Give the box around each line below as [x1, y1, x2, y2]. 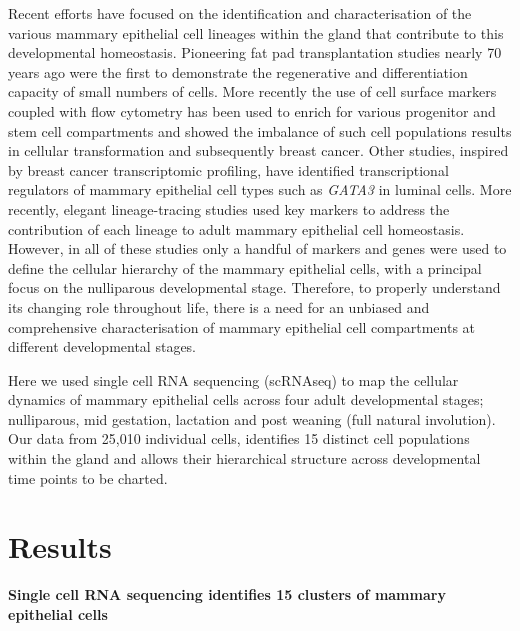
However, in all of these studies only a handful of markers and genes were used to [8, 238, 507, 259]
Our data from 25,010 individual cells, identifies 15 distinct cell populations [8, 428, 470, 449]
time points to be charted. [8, 467, 168, 488]
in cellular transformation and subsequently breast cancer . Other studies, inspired [8, 140, 509, 161]
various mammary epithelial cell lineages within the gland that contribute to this [8, 22, 504, 43]
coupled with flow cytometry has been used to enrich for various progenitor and [8, 100, 496, 121]
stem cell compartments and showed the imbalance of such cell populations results [8, 120, 512, 141]
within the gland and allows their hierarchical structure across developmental [8, 448, 481, 469]
